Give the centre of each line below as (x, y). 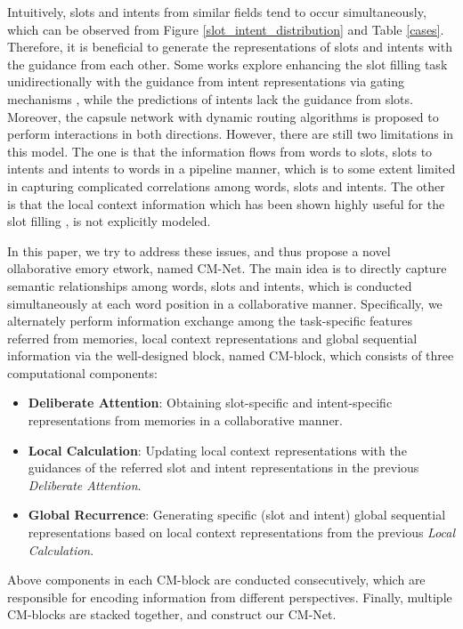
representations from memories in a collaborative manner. (185, 420)
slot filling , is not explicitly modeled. (109, 221)
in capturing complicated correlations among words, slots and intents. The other (226, 185)
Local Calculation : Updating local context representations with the (217, 450)
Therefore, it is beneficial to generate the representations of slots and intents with (230, 47)
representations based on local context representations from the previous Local (242, 532)
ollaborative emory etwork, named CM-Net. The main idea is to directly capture (227, 268)
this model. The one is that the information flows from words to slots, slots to (220, 151)
